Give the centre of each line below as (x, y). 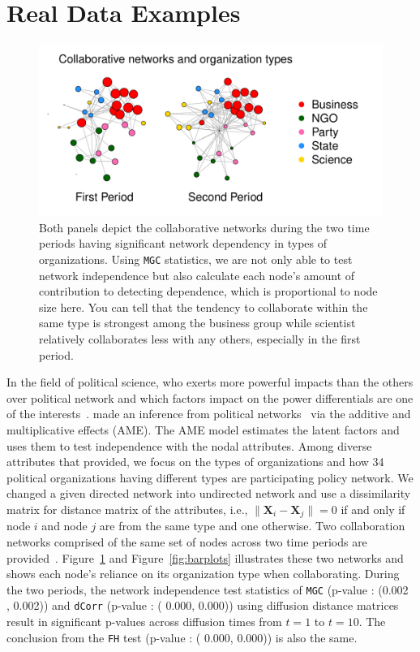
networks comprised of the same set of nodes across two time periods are (187, 541)
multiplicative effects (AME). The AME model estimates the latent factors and (203, 429)
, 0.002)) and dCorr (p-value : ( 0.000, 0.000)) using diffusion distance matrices (203, 605)
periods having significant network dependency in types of (183, 243)
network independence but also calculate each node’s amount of (197, 275)
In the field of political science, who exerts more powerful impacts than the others (210, 382)
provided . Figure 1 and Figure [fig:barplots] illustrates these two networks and (205, 557)
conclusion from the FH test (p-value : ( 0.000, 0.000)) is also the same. (182, 637)
